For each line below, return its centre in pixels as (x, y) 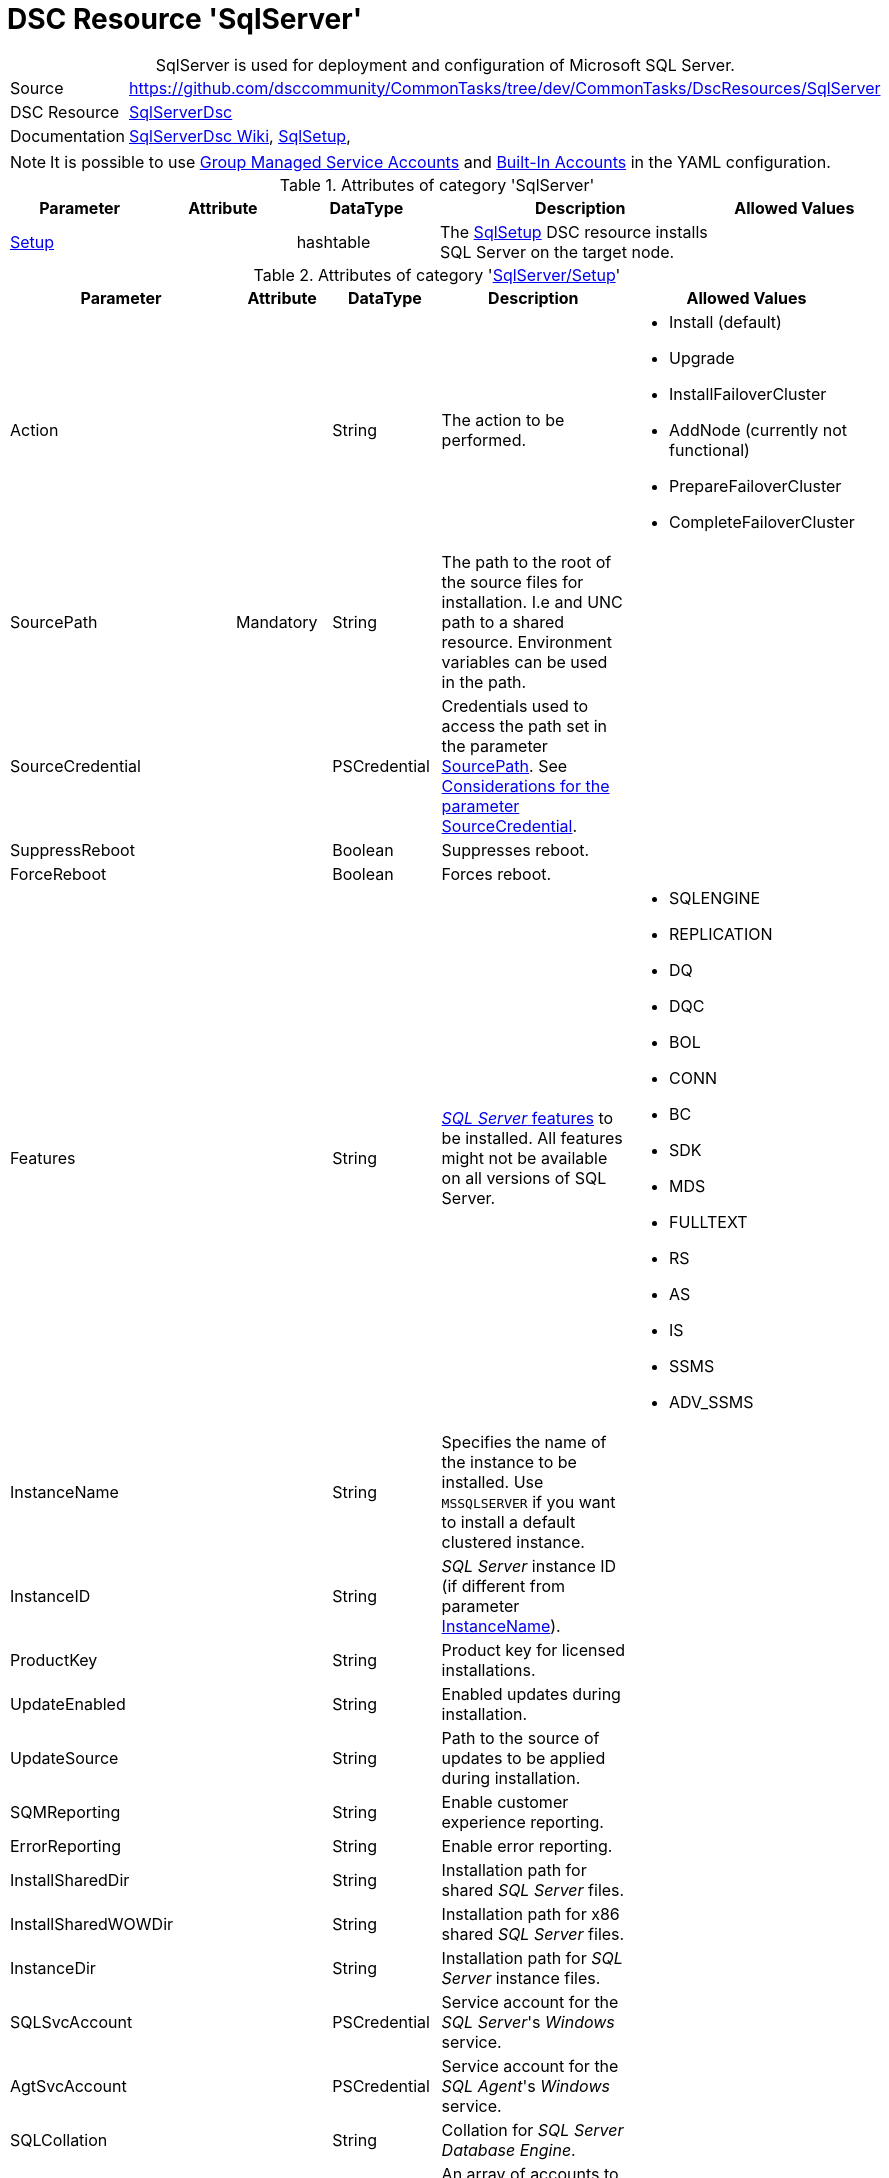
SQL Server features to (527, 1117)
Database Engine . (508, 2149)
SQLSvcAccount (71, 2021)
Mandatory (276, 621)
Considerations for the (525, 785)
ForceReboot (58, 873)
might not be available (524, 1157)
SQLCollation (59, 2139)
